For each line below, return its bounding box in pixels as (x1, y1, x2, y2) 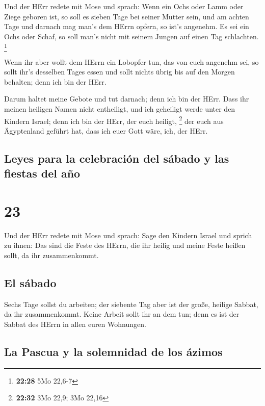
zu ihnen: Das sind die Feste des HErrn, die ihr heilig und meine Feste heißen (4, 240, 246, 250)
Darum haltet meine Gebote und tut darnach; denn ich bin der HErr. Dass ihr (4, 93, 249, 104)
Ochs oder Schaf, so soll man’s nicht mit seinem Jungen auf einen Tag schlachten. (4, 31, 259, 41)
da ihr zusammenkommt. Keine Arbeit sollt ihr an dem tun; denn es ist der (4, 309, 240, 319)
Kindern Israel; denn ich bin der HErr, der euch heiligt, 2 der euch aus (4, 114, 224, 126)
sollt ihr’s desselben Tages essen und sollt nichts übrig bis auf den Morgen (4, 66, 235, 77)
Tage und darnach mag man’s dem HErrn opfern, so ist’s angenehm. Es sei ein (4, 21, 249, 32)
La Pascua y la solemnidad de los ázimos (4, 343, 223, 359)
